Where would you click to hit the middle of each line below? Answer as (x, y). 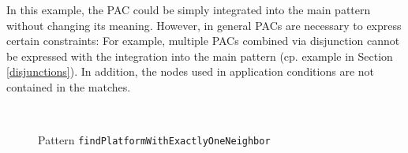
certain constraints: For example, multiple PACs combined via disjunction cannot (203, 41)
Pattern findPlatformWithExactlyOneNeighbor (154, 140)
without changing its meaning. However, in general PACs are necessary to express (204, 25)
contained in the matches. (69, 86)
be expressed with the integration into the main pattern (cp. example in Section (200, 56)
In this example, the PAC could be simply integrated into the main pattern (189, 9)
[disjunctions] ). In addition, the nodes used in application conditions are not (191, 71)
